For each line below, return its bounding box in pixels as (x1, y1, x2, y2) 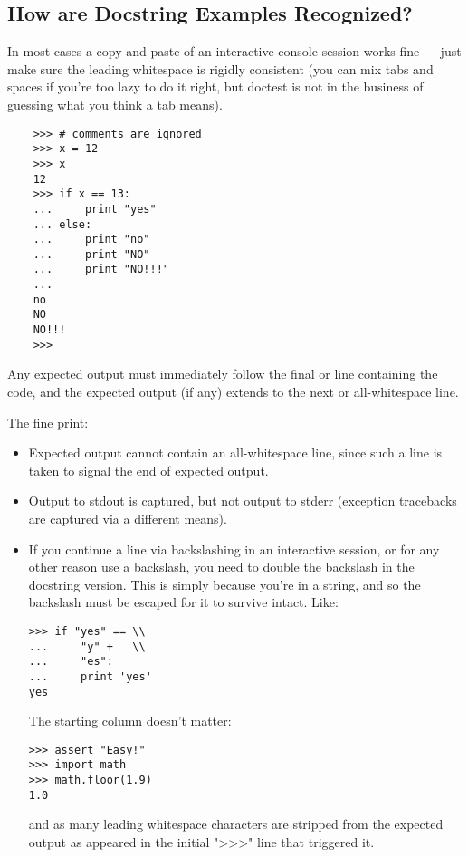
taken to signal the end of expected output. (28, 460, 269, 479)
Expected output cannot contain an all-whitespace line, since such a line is (28, 443, 443, 462)
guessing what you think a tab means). (7, 94, 223, 113)
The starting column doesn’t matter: (28, 711, 232, 730)
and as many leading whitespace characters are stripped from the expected (28, 814, 444, 833)
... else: (33, 217, 92, 231)
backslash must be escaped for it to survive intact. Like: (28, 592, 339, 611)
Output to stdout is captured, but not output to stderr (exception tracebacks (28, 491, 457, 510)
